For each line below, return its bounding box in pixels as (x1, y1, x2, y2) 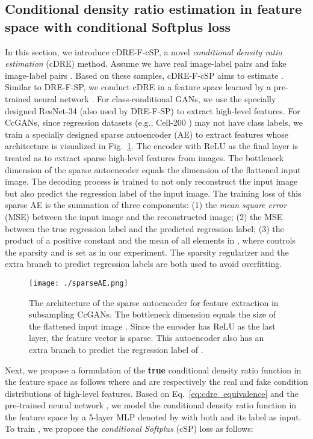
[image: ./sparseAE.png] (29, 278, 128, 287)
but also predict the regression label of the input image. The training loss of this (5, 186, 302, 199)
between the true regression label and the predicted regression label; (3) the (5, 222, 284, 235)
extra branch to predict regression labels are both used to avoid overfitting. (5, 257, 282, 270)
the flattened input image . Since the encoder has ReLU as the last (29, 319, 276, 332)
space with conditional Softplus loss (5, 17, 231, 35)
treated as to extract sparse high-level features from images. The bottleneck (5, 151, 284, 164)
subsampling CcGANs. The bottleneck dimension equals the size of (29, 308, 276, 321)
